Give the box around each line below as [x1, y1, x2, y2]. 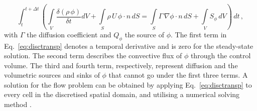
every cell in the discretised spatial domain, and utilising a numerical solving [4, 89, 240, 100]
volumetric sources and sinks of [4, 70, 100, 80]
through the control [190, 50, 251, 61]
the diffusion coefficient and [27, 29, 111, 39]
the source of [124, 29, 164, 39]
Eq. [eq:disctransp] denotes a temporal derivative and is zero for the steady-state [4, 40, 253, 51]
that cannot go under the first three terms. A [108, 70, 248, 80]
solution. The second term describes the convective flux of [4, 50, 182, 61]
